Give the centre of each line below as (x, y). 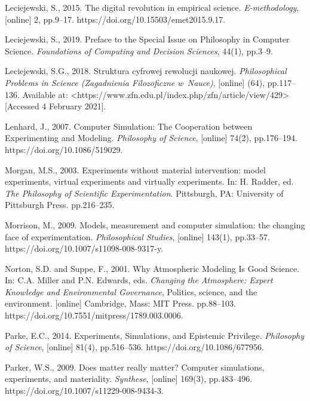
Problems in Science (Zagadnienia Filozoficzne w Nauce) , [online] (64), (135, 82)
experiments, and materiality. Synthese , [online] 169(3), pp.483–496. (129, 379)
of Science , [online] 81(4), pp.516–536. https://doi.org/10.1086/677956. (134, 347)
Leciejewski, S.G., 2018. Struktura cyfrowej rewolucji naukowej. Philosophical (146, 71)
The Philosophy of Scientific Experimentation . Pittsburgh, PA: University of (144, 193)
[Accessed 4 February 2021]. (56, 106)
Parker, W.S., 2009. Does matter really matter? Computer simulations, (135, 367)
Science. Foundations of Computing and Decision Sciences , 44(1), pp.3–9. (139, 50)
